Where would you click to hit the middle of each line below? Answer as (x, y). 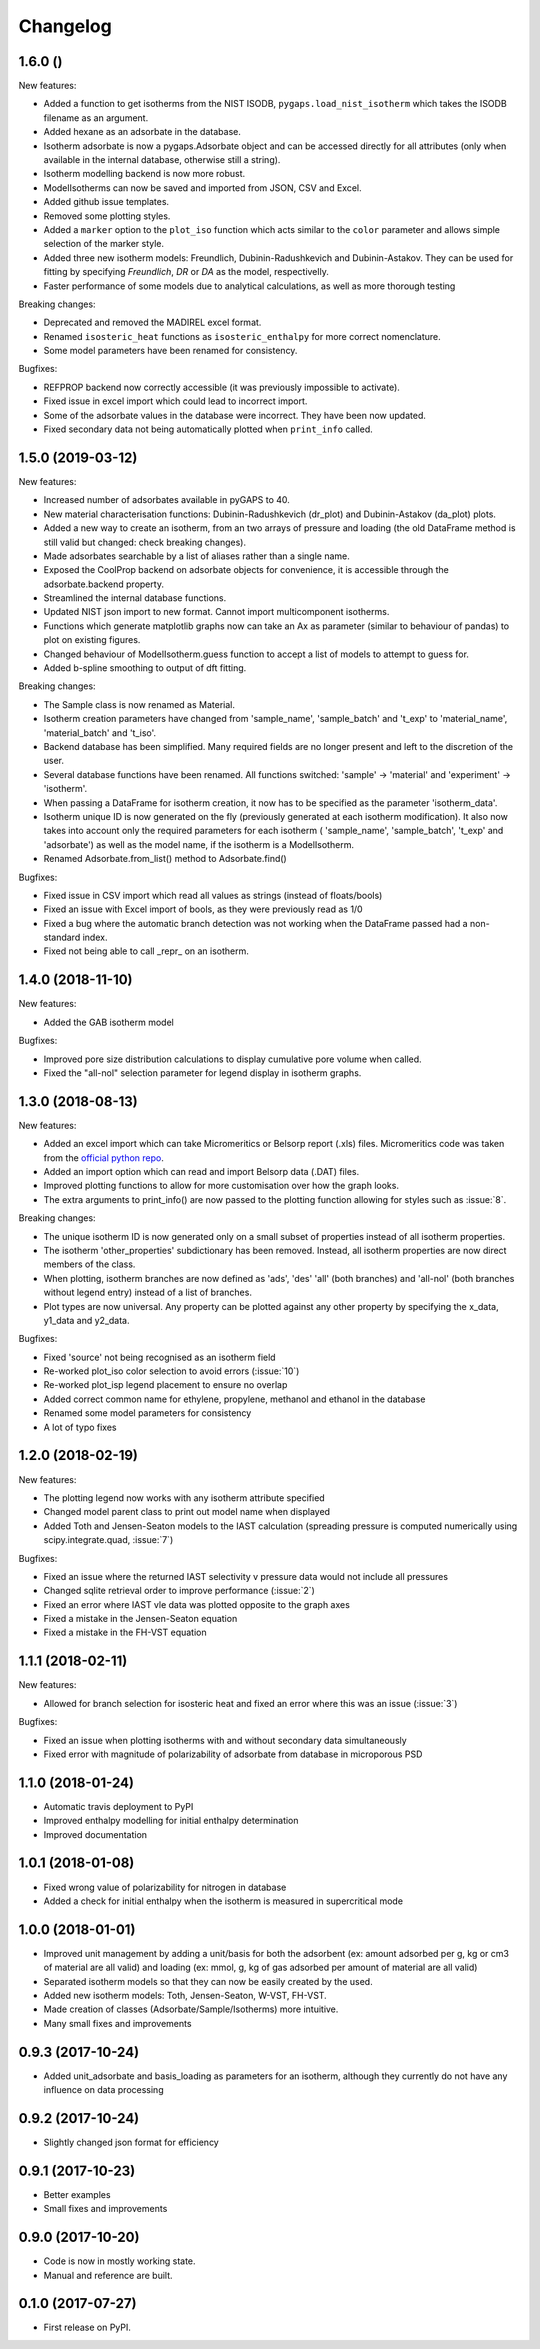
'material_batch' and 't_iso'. (100, 732)
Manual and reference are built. (108, 2275)
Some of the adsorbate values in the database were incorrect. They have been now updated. (235, 415)
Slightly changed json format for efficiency (131, 2142)
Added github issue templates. (106, 202)
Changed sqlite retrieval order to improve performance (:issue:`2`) (179, 1591)
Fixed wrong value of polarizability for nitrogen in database (165, 1887)
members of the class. (89, 1264)
